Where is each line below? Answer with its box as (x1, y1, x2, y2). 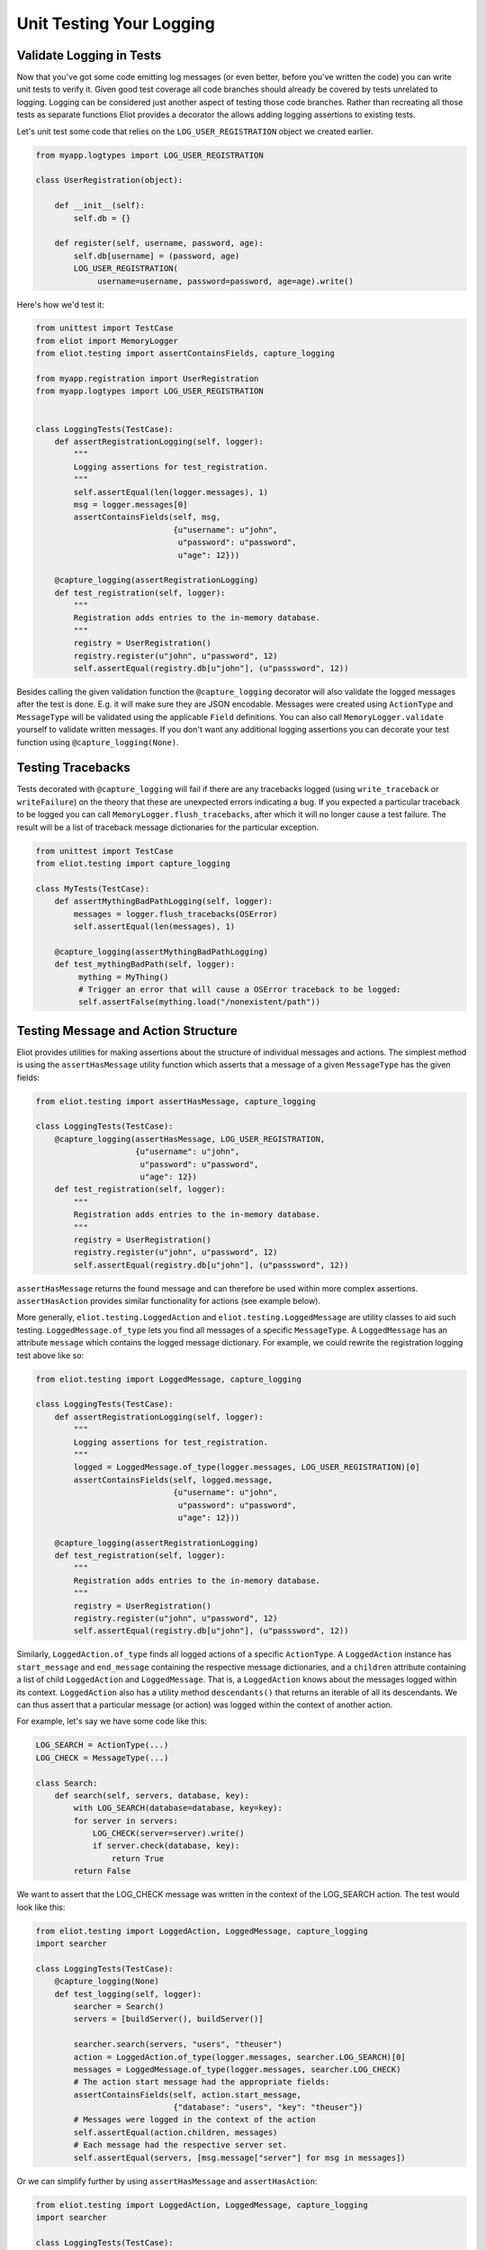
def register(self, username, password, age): (54, 238, 265, 248)
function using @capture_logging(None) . (16, 736, 179, 747)
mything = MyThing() (77, 972, 169, 982)
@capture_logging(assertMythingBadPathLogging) (54, 946, 269, 957)
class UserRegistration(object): (35, 175, 184, 185)
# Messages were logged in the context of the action (73, 2115, 316, 2125)
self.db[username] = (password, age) (73, 250, 240, 261)
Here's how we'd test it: (16, 299, 105, 310)
